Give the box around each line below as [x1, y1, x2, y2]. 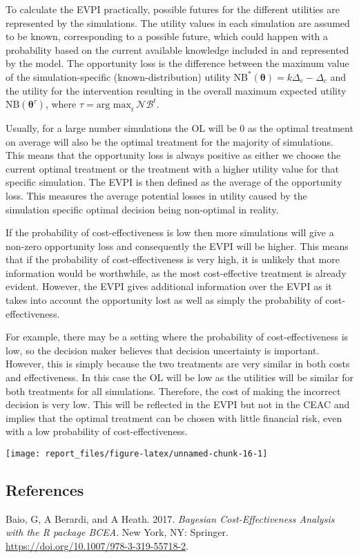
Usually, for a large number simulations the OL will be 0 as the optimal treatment [6, 120, 353, 135]
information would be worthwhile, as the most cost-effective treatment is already [6, 265, 347, 280]
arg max [96, 100, 131, 110]
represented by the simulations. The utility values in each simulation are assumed [6, 15, 350, 30]
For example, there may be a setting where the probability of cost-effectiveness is [6, 329, 349, 344]
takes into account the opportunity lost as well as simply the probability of [6, 293, 322, 307]
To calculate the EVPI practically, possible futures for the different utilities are [6, 2, 340, 16]
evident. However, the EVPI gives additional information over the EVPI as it [6, 279, 332, 294]
